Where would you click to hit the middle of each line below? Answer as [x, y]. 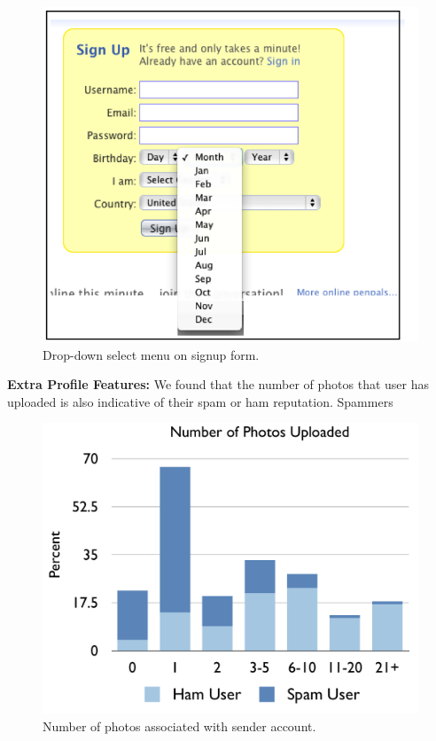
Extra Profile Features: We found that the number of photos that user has [218, 384]
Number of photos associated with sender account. [179, 725]
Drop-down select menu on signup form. [151, 354]
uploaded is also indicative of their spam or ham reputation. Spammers [200, 401]
